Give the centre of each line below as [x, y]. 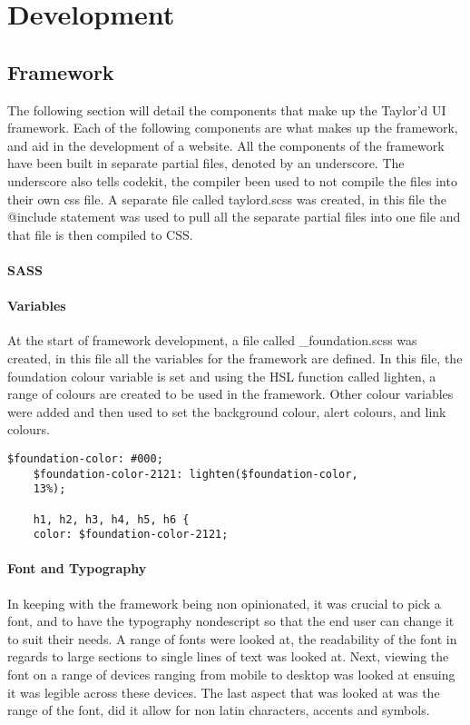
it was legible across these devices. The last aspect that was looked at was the [224, 692]
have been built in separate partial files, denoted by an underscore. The [206, 163]
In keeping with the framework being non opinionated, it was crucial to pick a [224, 603]
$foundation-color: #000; [85, 458]
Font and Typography [77, 568]
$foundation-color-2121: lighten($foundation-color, [196, 474]
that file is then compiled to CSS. [100, 234]
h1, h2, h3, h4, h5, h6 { [111, 519]
